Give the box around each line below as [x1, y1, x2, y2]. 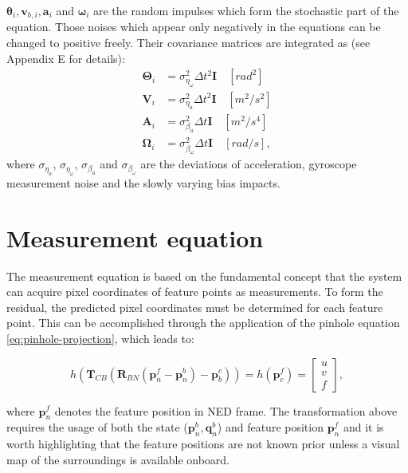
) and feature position [217, 419, 324, 436]
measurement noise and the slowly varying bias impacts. [6, 174, 280, 191]
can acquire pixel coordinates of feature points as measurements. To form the [6, 283, 383, 300]
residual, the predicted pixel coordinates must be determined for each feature [6, 298, 383, 315]
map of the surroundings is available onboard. [6, 451, 229, 467]
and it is [343, 419, 384, 436]
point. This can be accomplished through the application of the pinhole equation [6, 314, 400, 331]
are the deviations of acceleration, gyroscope [140, 156, 357, 172]
